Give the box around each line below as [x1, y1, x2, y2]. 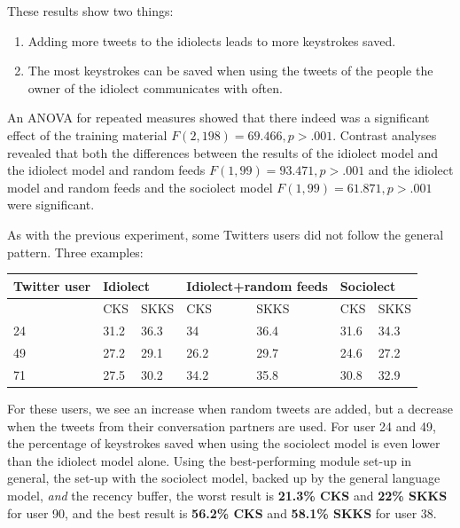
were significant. [7, 195, 95, 214]
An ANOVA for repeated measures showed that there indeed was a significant [7, 108, 430, 127]
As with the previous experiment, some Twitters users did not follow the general [7, 225, 444, 243]
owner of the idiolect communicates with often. [27, 78, 283, 97]
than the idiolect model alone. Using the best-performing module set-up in [7, 451, 412, 469]
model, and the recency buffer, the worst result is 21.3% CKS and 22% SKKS [7, 486, 448, 505]
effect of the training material [7, 125, 168, 144]
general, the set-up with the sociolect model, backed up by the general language [7, 469, 441, 487]
